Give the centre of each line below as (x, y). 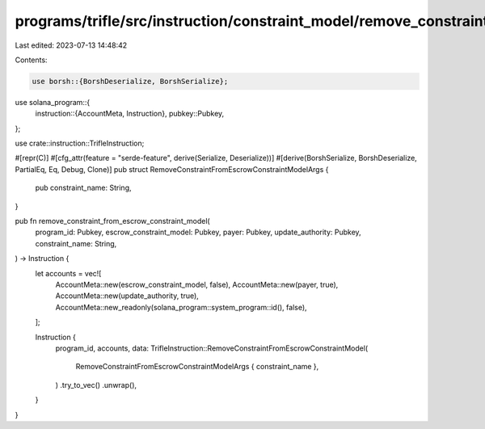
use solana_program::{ (53, 102)
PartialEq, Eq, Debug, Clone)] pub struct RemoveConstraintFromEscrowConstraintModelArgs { (172, 169)
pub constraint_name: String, (84, 188)
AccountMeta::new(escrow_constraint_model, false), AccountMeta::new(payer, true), (197, 284)
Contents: (31, 60)
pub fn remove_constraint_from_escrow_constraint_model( (112, 221)
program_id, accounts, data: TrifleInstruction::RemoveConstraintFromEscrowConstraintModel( (212, 348)
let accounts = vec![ (68, 273)
